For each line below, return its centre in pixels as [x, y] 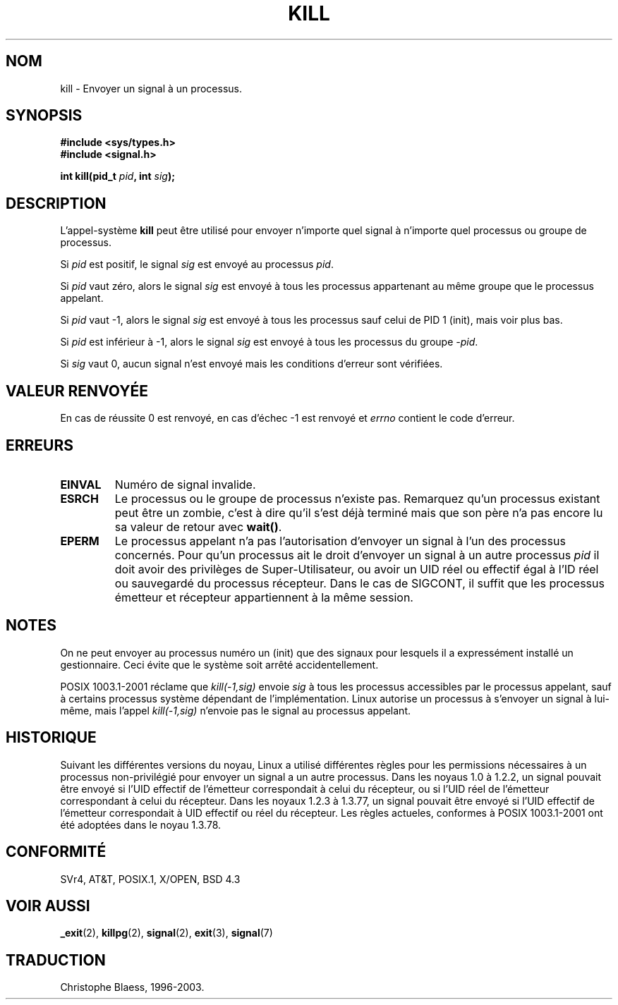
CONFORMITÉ [56, 852]
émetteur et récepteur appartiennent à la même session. [264, 597]
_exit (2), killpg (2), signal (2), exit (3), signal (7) [166, 933]
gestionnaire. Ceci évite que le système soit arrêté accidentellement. [219, 664]
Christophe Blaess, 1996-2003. [132, 987]
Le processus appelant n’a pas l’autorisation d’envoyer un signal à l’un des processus [340, 541]
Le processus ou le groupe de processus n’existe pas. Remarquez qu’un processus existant [357, 498]
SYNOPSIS [44, 116]
